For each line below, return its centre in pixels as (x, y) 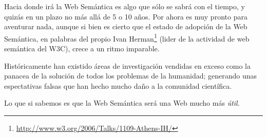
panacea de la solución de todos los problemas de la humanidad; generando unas (131, 76)
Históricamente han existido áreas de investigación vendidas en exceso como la (127, 65)
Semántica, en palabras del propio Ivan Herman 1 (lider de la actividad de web (127, 37)
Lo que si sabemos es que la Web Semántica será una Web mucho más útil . (122, 103)
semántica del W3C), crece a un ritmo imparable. (82, 48)
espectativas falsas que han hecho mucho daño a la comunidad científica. (118, 85)
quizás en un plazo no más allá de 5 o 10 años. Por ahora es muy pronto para (126, 16)
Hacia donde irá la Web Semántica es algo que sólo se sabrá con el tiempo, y (125, 6)
